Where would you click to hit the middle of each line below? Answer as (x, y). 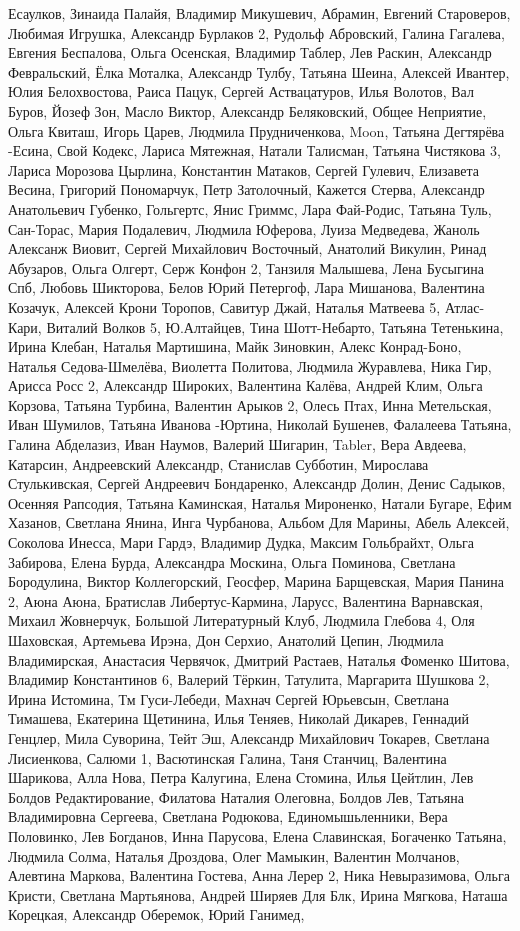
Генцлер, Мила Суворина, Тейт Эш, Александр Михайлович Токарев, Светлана (249, 737)
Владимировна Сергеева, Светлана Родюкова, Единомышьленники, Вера (228, 816)
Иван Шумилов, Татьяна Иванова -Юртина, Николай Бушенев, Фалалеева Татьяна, (260, 424)
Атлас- (464, 306)
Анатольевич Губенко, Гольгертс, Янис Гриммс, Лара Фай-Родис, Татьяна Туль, (250, 208)
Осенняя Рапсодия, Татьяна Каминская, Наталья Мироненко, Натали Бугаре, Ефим (260, 502)
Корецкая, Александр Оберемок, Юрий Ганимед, (156, 914)
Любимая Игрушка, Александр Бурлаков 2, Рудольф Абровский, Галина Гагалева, (256, 32)
